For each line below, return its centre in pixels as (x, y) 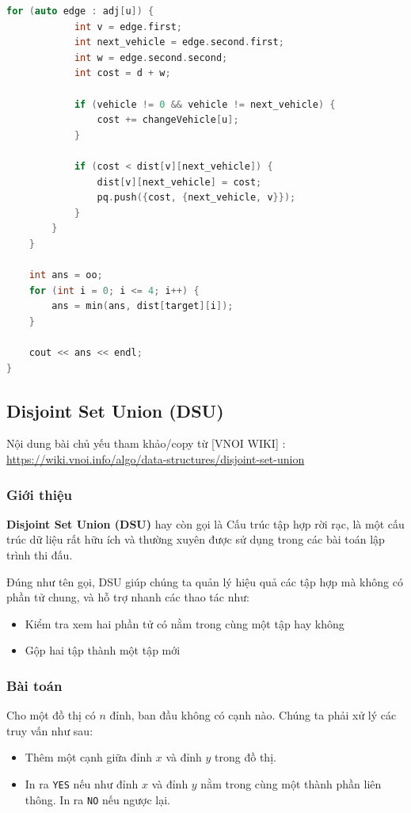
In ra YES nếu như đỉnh (82, 784)
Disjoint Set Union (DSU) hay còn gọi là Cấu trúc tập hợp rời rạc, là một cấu (205, 523)
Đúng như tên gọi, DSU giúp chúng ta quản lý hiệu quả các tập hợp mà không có (205, 581)
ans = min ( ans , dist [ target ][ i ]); (143, 306)
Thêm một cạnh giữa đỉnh (89, 757)
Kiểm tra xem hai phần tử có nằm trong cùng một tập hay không (185, 623)
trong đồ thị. (245, 757)
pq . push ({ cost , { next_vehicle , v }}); (196, 198)
